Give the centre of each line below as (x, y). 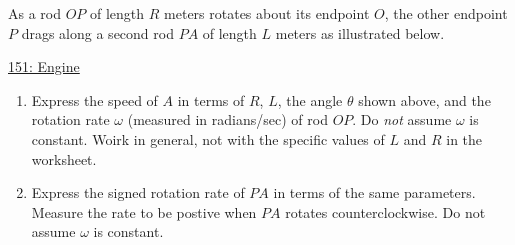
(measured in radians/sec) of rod (227, 119)
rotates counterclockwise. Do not (385, 211)
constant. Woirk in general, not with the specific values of (208, 138)
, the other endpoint (446, 13)
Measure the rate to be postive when (144, 211)
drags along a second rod (97, 32)
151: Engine (44, 66)
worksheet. (64, 158)
